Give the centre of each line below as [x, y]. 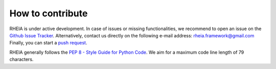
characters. [21, 59]
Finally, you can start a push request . [48, 43]
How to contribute [49, 13]
